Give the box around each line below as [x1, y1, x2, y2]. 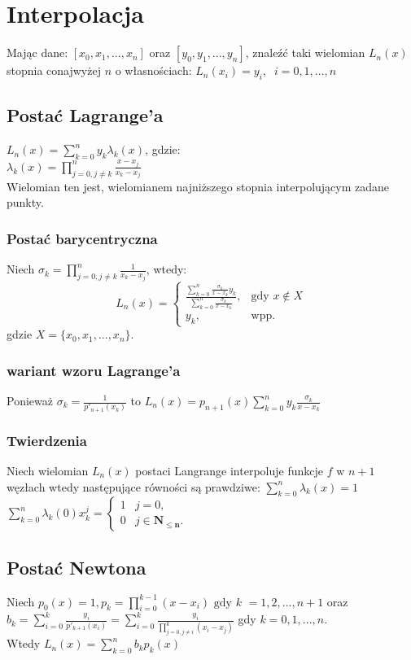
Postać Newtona [7, 554, 146, 579]
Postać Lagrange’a [7, 103, 164, 128]
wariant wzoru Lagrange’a [7, 360, 181, 380]
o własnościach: [115, 62, 192, 79]
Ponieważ [7, 392, 53, 409]
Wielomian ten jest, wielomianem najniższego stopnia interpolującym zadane [7, 177, 390, 195]
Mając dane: [7, 44, 68, 61]
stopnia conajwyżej [7, 62, 101, 79]
